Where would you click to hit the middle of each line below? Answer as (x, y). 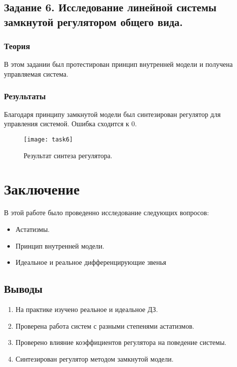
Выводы (23, 289)
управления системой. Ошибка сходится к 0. (71, 124)
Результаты (25, 96)
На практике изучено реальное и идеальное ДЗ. (87, 309)
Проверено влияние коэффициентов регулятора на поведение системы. (121, 342)
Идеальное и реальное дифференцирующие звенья (91, 262)
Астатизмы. (33, 229)
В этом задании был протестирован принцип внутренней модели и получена (118, 64)
